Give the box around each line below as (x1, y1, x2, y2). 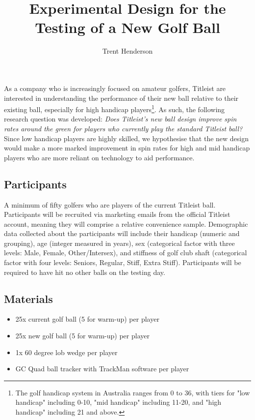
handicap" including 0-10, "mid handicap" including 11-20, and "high (15, 397, 222, 407)
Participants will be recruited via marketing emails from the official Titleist (4, 209, 230, 219)
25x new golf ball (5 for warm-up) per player (15, 330, 150, 341)
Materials (4, 291, 53, 306)
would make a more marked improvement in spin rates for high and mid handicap (4, 143, 250, 153)
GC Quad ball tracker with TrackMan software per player (15, 363, 189, 374)
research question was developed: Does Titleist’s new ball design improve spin (4, 114, 237, 124)
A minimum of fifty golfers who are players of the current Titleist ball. (4, 199, 216, 210)
